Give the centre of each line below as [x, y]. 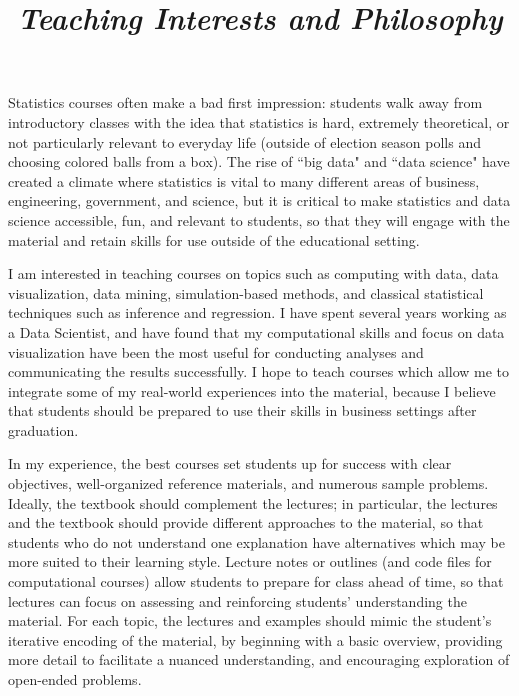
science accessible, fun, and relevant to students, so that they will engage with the [259, 219]
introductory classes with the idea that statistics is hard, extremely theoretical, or [259, 121]
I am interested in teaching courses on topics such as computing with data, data [253, 273]
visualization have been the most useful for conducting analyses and [216, 351]
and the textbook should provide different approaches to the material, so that [246, 522]
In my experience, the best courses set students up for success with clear [230, 463]
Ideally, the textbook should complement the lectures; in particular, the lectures [253, 502]
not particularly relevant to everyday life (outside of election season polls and [244, 141]
